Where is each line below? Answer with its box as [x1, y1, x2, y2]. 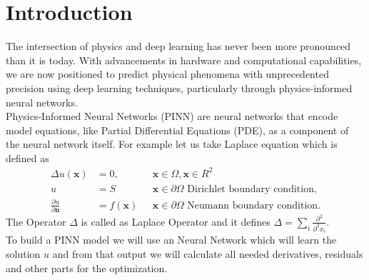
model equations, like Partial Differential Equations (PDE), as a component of [6, 122, 349, 137]
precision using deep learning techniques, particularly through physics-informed [6, 80, 353, 95]
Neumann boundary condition [187, 200, 318, 211]
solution [6, 246, 41, 261]
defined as [6, 150, 49, 165]
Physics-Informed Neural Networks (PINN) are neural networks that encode [6, 109, 338, 124]
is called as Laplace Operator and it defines [81, 214, 271, 229]
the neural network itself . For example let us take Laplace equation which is [6, 136, 338, 151]
